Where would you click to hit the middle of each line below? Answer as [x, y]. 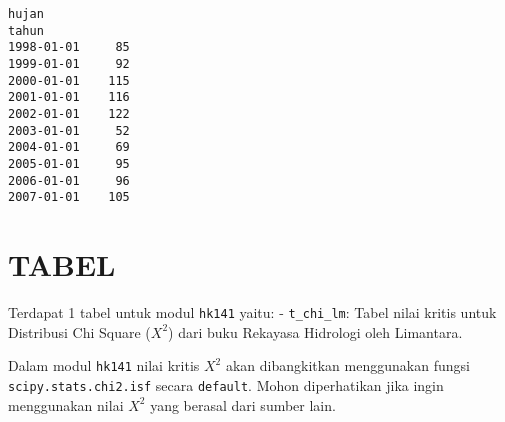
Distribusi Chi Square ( [79, 331]
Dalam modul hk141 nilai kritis [104, 365]
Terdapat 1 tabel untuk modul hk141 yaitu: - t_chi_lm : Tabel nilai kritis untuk [252, 312]
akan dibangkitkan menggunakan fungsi [347, 365]
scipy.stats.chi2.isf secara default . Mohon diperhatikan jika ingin [226, 384]
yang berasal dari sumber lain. [243, 404]
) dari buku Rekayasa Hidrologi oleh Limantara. [315, 331]
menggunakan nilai [66, 404]
